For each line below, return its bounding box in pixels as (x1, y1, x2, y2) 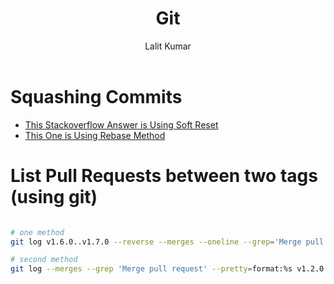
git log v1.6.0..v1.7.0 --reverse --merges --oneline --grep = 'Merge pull (10, 237, 325, 247)
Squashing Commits (10, 85, 183, 108)
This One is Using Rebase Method (24, 129, 166, 141)
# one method (10, 227, 65, 237)
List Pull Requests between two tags (10, 164, 318, 187)
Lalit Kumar (144, 40, 192, 52)
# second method (10, 255, 78, 265)
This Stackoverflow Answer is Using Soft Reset (24, 118, 219, 131)
